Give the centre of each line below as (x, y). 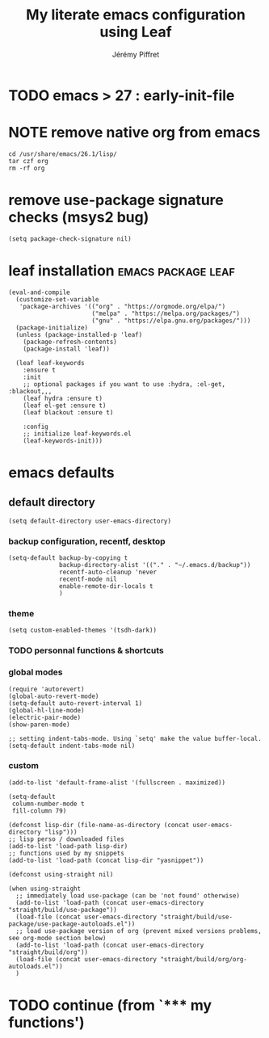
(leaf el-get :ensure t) (65, 406)
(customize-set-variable (57, 299)
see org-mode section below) (57, 938)
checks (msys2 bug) (79, 218)
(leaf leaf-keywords (50, 363)
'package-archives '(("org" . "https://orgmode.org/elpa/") (122, 306)
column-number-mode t (48, 804)
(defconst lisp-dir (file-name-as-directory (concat (99, 825)
